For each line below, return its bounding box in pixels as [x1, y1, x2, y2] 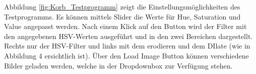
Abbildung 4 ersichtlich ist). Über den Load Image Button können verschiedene [4, 50, 249, 60]
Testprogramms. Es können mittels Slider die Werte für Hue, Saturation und [4, 11, 241, 21]
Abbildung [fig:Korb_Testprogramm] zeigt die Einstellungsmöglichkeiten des [4, 1, 240, 11]
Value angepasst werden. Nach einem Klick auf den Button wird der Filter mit [4, 21, 247, 31]
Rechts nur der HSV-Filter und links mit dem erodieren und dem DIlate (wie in [4, 40, 250, 51]
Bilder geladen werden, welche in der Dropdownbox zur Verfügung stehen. [4, 60, 233, 70]
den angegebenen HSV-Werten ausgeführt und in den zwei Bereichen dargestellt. [4, 30, 253, 41]
